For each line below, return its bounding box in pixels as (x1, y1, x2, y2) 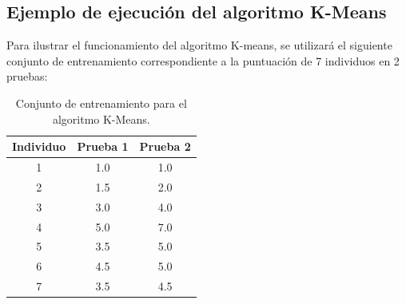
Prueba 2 (139, 138, 191, 155)
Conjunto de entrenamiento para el (15, 94, 187, 111)
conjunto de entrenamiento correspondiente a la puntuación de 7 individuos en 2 (6, 52, 400, 69)
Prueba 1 (77, 138, 129, 155)
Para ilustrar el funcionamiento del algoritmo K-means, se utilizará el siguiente (6, 37, 392, 53)
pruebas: (6, 68, 48, 85)
